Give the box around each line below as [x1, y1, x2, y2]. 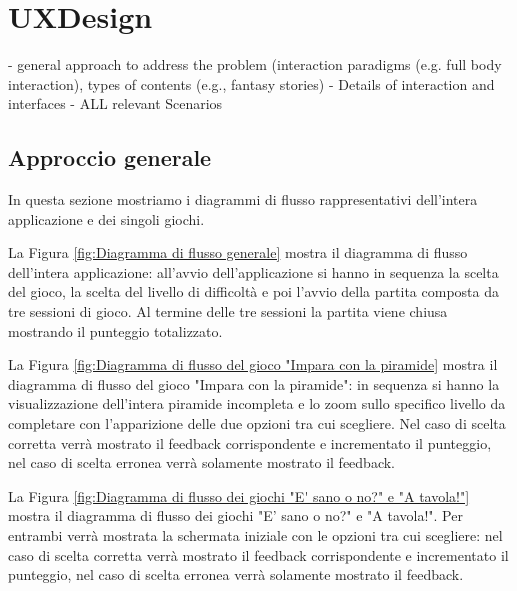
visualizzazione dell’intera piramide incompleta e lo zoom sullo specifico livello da [8, 393, 506, 414]
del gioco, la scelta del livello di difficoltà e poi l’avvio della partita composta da [8, 281, 499, 302]
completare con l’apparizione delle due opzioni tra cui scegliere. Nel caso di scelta [8, 413, 506, 434]
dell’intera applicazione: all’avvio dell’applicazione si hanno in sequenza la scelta [8, 261, 499, 282]
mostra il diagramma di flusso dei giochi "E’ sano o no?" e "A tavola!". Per [8, 505, 463, 526]
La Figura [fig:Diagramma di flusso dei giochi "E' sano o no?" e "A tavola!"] [8, 485, 470, 506]
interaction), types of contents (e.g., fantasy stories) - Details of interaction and [8, 73, 495, 94]
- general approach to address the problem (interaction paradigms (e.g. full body [8, 54, 502, 75]
